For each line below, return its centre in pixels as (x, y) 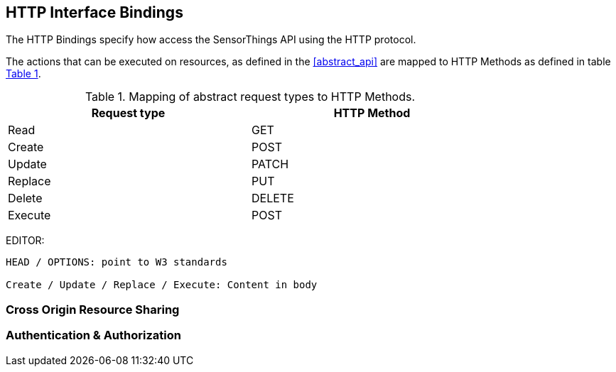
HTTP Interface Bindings (94, 12)
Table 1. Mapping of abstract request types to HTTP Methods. (250, 97)
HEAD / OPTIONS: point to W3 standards (117, 262)
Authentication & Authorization (93, 335)
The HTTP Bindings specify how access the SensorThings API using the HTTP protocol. (211, 40)
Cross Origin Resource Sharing (93, 309)
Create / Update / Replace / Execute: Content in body (162, 285)
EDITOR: (25, 241)
